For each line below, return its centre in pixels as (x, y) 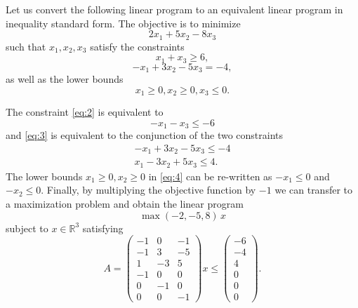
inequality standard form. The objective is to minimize (123, 23)
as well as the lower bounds (65, 79)
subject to (27, 228)
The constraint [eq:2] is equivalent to (85, 112)
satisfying (103, 228)
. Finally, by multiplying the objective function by (148, 190)
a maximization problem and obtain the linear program (125, 203)
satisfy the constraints (137, 46)
